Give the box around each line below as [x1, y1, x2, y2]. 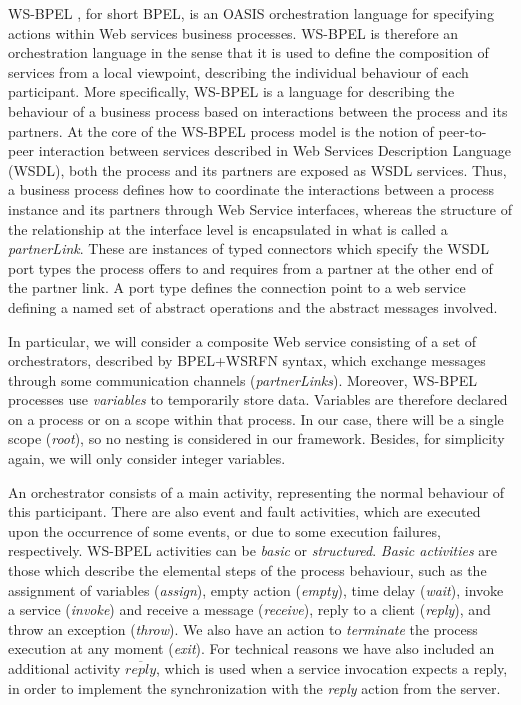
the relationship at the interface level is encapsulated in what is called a [8, 218, 448, 239]
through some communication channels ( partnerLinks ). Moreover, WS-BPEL [8, 369, 477, 390]
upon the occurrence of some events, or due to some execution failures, [8, 520, 441, 541]
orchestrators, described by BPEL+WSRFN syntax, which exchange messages [8, 350, 486, 371]
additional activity [8, 658, 121, 678]
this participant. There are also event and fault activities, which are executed [8, 501, 481, 522]
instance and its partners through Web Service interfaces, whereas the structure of [8, 198, 512, 219]
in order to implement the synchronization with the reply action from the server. [8, 677, 501, 698]
